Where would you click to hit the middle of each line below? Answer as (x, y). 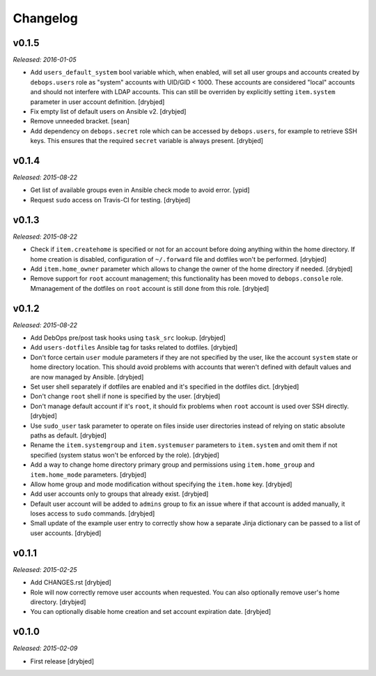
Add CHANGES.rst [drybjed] (71, 583)
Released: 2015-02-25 (45, 569)
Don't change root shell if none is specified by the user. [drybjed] (125, 396)
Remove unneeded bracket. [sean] (80, 121)
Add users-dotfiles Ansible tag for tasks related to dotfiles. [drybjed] (134, 347)
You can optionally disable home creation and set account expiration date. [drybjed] (151, 612)
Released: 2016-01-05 (45, 60)
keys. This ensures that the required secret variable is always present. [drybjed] (147, 141)
